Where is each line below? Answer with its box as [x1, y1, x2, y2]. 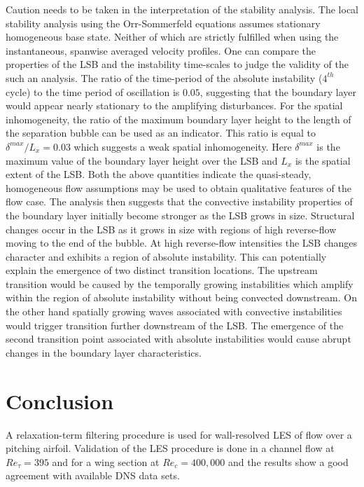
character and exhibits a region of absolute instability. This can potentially [6, 249, 327, 263]
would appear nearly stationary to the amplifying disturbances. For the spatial [6, 98, 343, 113]
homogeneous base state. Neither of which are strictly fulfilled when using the [6, 29, 339, 44]
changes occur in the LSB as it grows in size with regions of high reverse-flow [6, 221, 337, 236]
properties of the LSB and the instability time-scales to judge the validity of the [6, 57, 349, 71]
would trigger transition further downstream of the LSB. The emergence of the [6, 317, 344, 332]
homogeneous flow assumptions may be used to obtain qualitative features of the [6, 180, 351, 195]
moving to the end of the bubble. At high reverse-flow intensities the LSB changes [6, 235, 358, 250]
